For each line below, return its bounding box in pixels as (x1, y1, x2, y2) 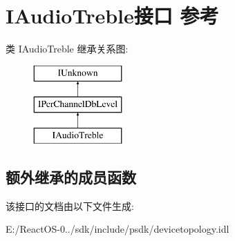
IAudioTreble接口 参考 (6, 1, 219, 30)
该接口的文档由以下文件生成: (6, 198, 134, 213)
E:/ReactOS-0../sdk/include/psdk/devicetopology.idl (6, 222, 229, 236)
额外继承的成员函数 (6, 166, 136, 188)
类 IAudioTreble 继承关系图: (6, 41, 129, 56)
